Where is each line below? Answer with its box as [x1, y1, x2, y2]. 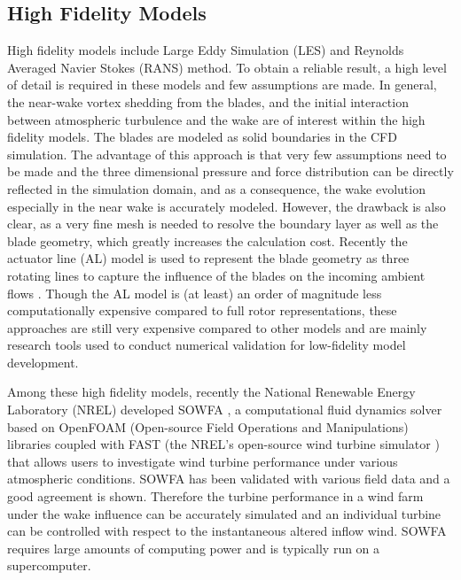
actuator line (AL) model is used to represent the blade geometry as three [7, 249, 410, 267]
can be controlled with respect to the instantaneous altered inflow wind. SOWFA [7, 522, 447, 540]
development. [7, 352, 79, 371]
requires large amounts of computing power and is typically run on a [7, 538, 380, 557]
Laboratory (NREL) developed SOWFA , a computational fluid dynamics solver [7, 400, 442, 419]
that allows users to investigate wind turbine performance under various [7, 452, 398, 470]
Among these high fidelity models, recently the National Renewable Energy [7, 383, 416, 401]
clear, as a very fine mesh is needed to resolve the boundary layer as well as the [7, 214, 439, 233]
